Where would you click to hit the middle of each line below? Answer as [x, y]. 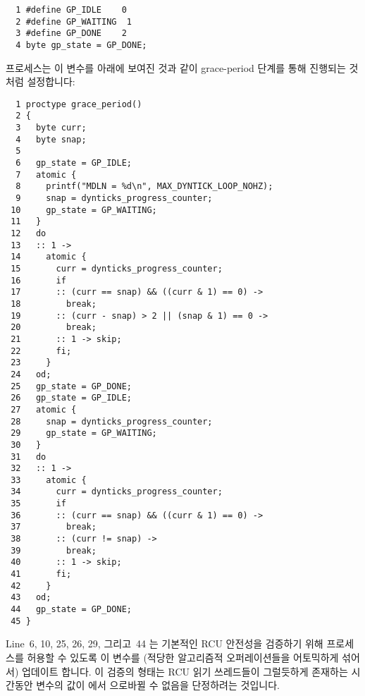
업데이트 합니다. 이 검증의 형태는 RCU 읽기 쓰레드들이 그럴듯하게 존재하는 [185, 671]
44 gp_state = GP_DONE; [71, 610]
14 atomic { [49, 257]
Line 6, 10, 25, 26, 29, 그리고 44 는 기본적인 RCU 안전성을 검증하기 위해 [165, 643]
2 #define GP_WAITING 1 [74, 22]
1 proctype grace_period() [79, 104]
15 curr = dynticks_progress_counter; [117, 269]
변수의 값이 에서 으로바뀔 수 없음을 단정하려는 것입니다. [158, 685]
